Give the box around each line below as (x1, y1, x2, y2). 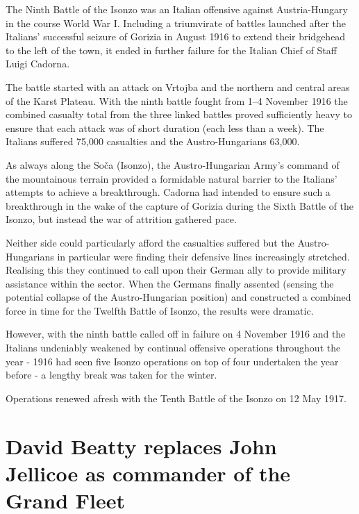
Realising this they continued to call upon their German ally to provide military (6, 263, 347, 277)
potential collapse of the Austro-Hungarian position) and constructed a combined (6, 290, 351, 304)
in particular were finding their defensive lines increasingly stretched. (57, 249, 350, 263)
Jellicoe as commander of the (6, 458, 291, 487)
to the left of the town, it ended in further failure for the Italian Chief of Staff (6, 42, 337, 57)
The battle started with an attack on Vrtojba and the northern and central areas (6, 79, 350, 94)
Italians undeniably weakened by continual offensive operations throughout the (6, 340, 341, 355)
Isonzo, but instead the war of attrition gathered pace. (6, 212, 237, 226)
